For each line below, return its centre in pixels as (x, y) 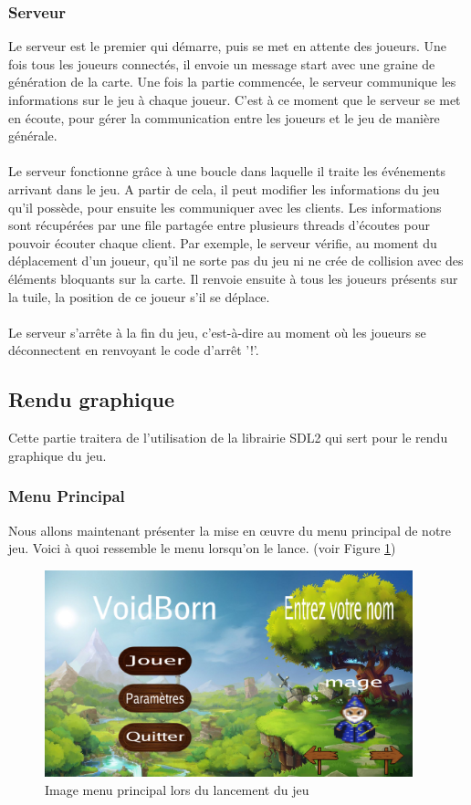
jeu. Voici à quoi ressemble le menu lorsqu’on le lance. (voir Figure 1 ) (202, 548)
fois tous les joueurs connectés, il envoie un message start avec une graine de (222, 63)
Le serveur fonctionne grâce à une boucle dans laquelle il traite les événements (227, 171)
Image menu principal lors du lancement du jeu (177, 790)
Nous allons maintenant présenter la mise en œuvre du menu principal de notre (230, 530)
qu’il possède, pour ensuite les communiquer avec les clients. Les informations (225, 207)
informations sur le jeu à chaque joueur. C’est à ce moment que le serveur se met (235, 99)
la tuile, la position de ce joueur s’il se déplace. (139, 296)
